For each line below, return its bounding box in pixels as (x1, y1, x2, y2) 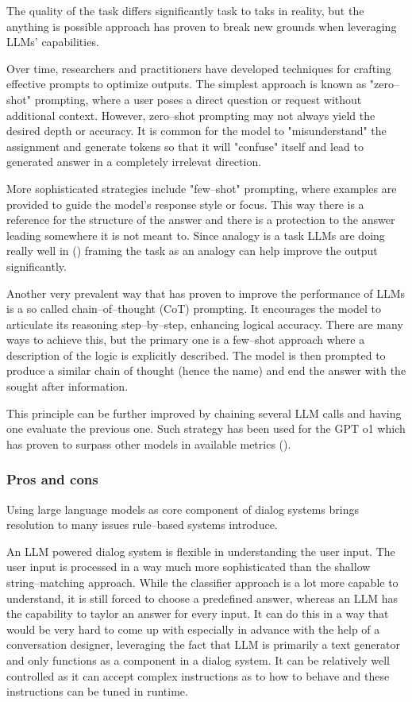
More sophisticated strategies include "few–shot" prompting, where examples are (6, 179, 397, 196)
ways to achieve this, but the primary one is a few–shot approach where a (6, 331, 365, 348)
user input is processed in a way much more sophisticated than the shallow (6, 558, 371, 575)
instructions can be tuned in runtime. (6, 683, 188, 700)
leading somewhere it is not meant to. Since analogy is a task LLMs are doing (6, 226, 385, 243)
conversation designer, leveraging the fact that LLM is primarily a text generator (6, 636, 400, 653)
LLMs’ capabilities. (6, 33, 99, 50)
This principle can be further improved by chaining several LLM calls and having (6, 404, 402, 421)
